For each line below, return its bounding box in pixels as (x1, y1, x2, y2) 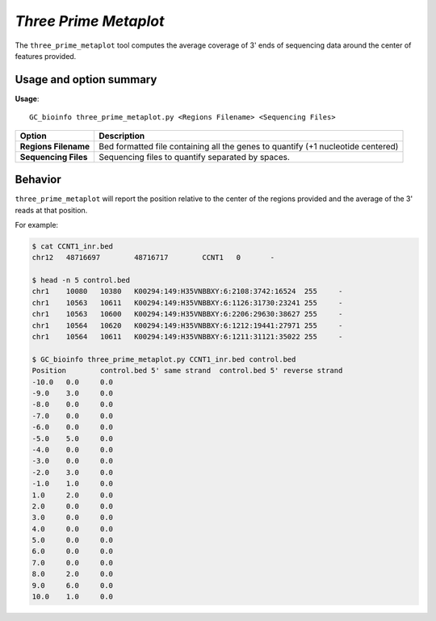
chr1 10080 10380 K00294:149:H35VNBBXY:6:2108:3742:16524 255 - (31, 287, 343, 296)
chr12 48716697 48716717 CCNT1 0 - (31, 253, 275, 262)
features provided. (15, 51, 77, 61)
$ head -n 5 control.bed (31, 275, 131, 285)
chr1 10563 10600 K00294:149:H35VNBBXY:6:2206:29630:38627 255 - (31, 309, 343, 319)
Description (99, 130, 145, 141)
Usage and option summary (15, 73, 157, 86)
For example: (15, 220, 59, 229)
